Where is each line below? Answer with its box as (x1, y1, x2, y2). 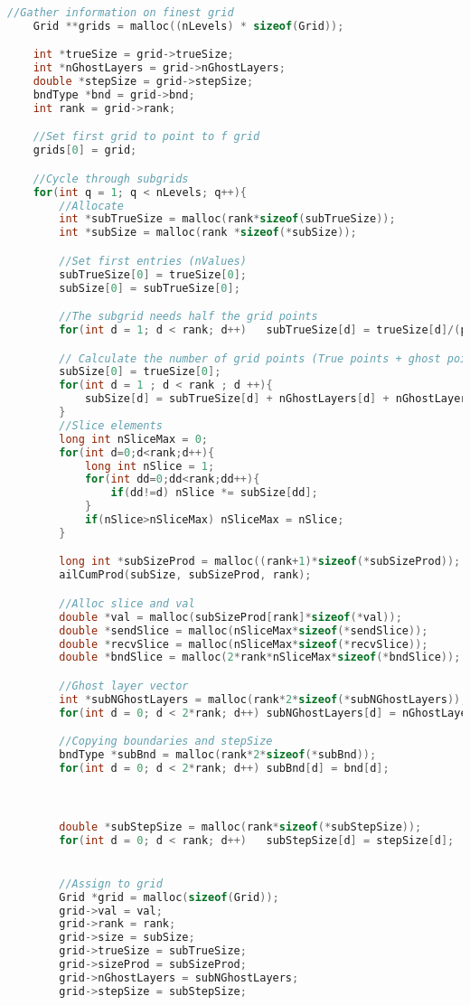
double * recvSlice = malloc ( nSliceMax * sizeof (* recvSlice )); (59, 637, 428, 651)
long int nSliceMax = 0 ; (59, 432, 209, 446)
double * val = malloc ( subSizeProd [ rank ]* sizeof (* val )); (59, 610, 402, 624)
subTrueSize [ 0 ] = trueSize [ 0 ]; (59, 268, 247, 281)
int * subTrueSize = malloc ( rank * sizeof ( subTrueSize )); (59, 212, 396, 226)
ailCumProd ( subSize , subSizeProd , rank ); (59, 568, 312, 582)
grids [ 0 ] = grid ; (33, 144, 137, 157)
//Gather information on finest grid (7, 6, 234, 19)
